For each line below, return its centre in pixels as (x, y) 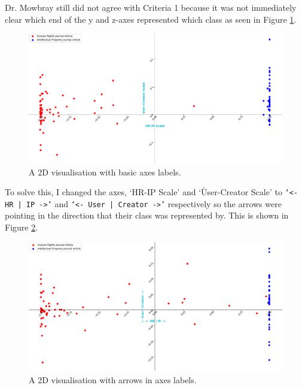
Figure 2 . (22, 227)
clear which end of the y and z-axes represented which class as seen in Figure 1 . (151, 19)
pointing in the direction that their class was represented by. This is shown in (147, 215)
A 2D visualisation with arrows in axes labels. (113, 379)
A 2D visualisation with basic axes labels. (105, 172)
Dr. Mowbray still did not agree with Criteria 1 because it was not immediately (151, 7)
